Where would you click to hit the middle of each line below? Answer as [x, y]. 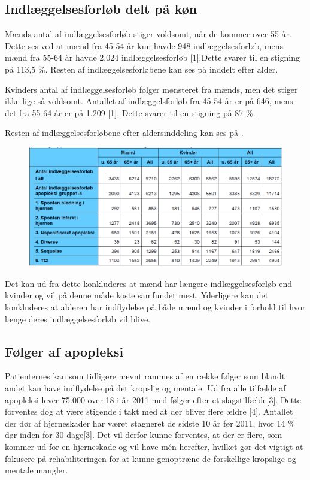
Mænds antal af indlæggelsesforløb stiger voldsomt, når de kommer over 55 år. [148, 34]
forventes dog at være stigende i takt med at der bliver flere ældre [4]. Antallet [149, 411]
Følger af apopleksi [64, 351]
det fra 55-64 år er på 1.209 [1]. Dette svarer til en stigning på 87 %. [130, 112]
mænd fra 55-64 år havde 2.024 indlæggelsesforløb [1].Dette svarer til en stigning [153, 57]
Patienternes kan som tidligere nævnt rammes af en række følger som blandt [145, 376]
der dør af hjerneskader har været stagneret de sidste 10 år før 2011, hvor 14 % [150, 423]
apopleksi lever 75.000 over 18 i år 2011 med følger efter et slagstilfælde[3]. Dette [153, 399]
